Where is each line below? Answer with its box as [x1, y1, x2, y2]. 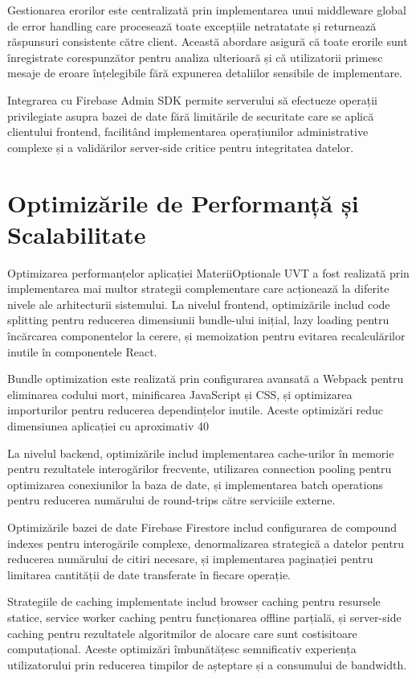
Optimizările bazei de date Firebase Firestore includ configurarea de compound [7, 518, 397, 535]
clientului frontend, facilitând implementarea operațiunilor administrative [7, 123, 369, 140]
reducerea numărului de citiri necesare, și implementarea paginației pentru [7, 550, 373, 567]
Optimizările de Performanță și [7, 186, 359, 219]
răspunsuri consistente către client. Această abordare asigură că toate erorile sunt [7, 33, 408, 50]
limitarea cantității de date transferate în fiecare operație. [7, 566, 291, 582]
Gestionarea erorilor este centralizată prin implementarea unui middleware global [7, 2, 406, 18]
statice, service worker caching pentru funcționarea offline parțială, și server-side [7, 608, 402, 625]
